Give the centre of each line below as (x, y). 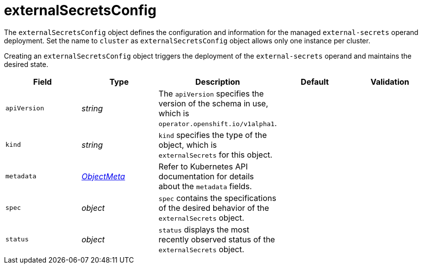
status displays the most (204, 229)
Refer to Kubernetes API (203, 166)
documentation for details (206, 176)
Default (315, 82)
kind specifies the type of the (213, 135)
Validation (390, 82)
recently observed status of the (217, 239)
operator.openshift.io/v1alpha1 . (218, 123)
